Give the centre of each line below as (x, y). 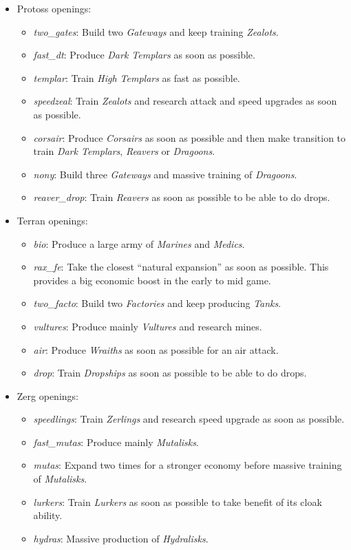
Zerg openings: (47, 395)
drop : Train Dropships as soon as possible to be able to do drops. (170, 373)
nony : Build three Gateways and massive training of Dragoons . (165, 174)
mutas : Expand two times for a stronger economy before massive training (188, 465)
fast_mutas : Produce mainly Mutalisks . (116, 442)
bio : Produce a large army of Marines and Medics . (139, 243)
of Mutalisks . (60, 479)
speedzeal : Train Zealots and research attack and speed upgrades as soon (185, 101)
